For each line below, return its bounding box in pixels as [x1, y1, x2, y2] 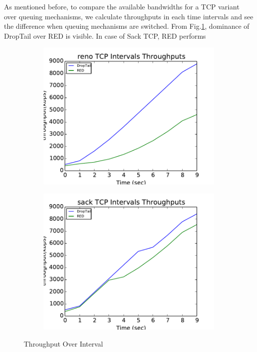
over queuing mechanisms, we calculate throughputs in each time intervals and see [4, 11, 254, 21]
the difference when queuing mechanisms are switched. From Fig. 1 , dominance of [4, 21, 250, 31]
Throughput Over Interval [24, 338, 103, 349]
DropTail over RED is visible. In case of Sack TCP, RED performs [4, 30, 206, 41]
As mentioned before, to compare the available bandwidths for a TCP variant [4, 1, 240, 11]
